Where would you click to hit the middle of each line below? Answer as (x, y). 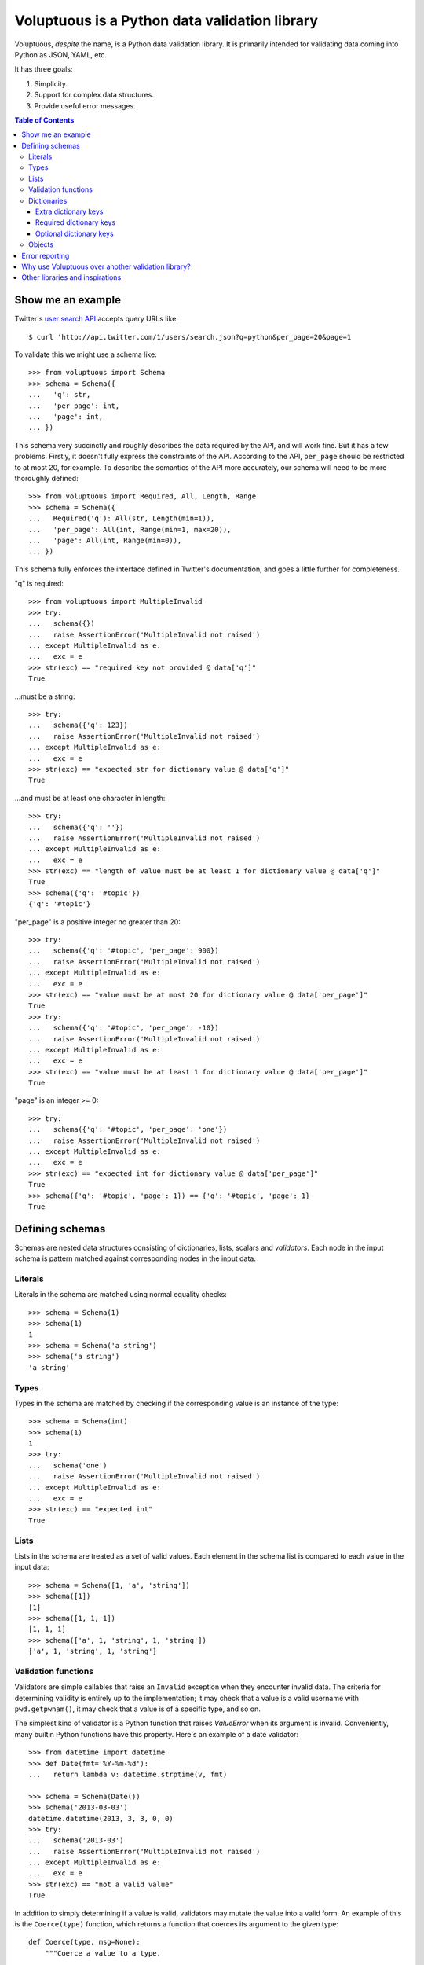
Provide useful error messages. (85, 105)
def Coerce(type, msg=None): (84, 1942)
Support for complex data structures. (94, 95)
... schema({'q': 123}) (79, 725)
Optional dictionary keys (75, 233)
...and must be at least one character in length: (90, 798)
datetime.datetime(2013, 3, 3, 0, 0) (101, 1818)
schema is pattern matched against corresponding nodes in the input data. (135, 1258)
